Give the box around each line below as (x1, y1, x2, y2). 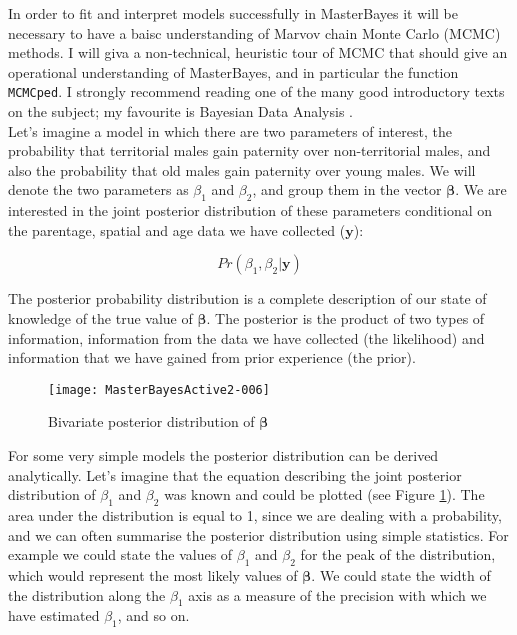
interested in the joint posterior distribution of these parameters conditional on (8, 200, 493, 221)
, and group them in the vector (252, 179, 442, 200)
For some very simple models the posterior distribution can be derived (8, 445, 439, 466)
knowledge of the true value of (8, 307, 193, 328)
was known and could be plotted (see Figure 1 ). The (164, 484, 485, 505)
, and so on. (117, 605, 190, 626)
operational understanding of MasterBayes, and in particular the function (8, 61, 459, 82)
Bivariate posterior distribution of (48, 411, 255, 432)
